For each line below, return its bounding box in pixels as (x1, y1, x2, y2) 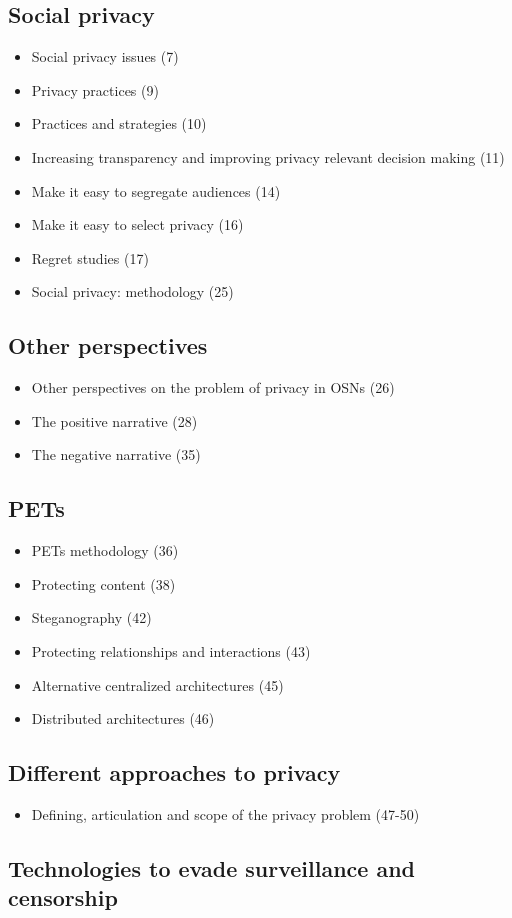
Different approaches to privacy (8, 757, 341, 788)
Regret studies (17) (31, 247, 149, 268)
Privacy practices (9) (31, 79, 159, 100)
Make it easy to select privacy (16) (31, 214, 244, 235)
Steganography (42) (31, 607, 152, 628)
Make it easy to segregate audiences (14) (31, 180, 281, 201)
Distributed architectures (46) (31, 708, 215, 729)
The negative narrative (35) (31, 444, 201, 465)
